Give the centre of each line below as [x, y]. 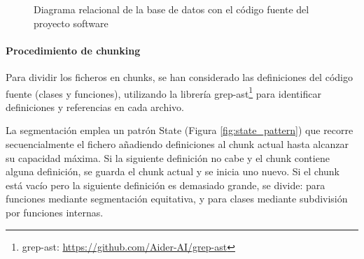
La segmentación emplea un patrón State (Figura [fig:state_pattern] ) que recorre [180, 130]
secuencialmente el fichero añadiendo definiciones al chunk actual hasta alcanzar [177, 144]
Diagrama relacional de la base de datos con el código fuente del [171, 9]
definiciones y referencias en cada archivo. [95, 106]
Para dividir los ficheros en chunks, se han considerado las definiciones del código [179, 76]
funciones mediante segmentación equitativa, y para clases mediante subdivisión [177, 199]
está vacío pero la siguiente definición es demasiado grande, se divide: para [166, 185]
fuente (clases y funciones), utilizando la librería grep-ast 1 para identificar [163, 92]
